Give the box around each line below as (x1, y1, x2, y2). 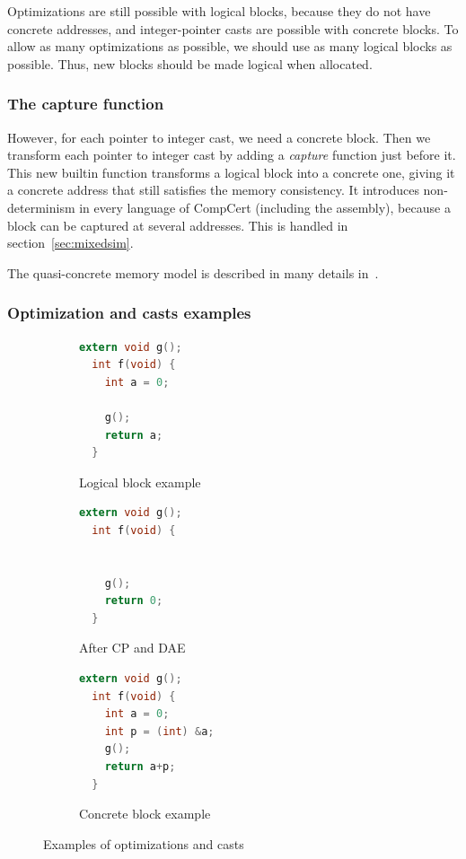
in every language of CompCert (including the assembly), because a (79, 197, 451, 216)
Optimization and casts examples (7, 302, 251, 324)
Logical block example (79, 472, 201, 491)
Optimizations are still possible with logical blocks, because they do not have (7, 2, 431, 20)
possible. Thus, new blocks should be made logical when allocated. (7, 54, 373, 73)
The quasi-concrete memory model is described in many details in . (7, 263, 379, 282)
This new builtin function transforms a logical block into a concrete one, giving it (7, 162, 455, 181)
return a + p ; (104, 760, 176, 774)
